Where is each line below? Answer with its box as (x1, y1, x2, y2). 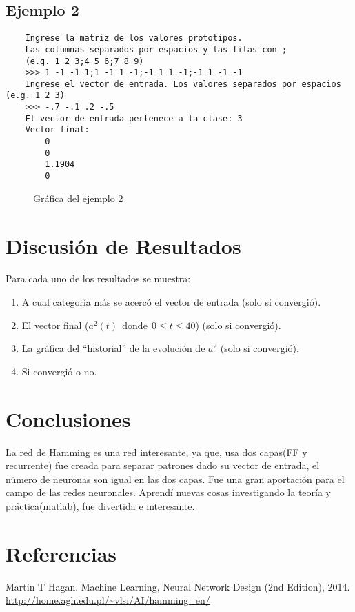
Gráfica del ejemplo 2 (33, 190, 123, 205)
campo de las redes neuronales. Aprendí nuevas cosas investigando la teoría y (6, 485, 331, 500)
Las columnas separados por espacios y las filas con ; (25, 44, 287, 55)
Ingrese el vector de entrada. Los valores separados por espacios (25, 79, 341, 89)
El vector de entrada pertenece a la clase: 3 (25, 113, 243, 124)
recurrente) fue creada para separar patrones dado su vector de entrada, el (6, 458, 320, 473)
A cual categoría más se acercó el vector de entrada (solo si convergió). (21, 295, 321, 309)
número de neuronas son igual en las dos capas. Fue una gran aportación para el (6, 471, 345, 486)
